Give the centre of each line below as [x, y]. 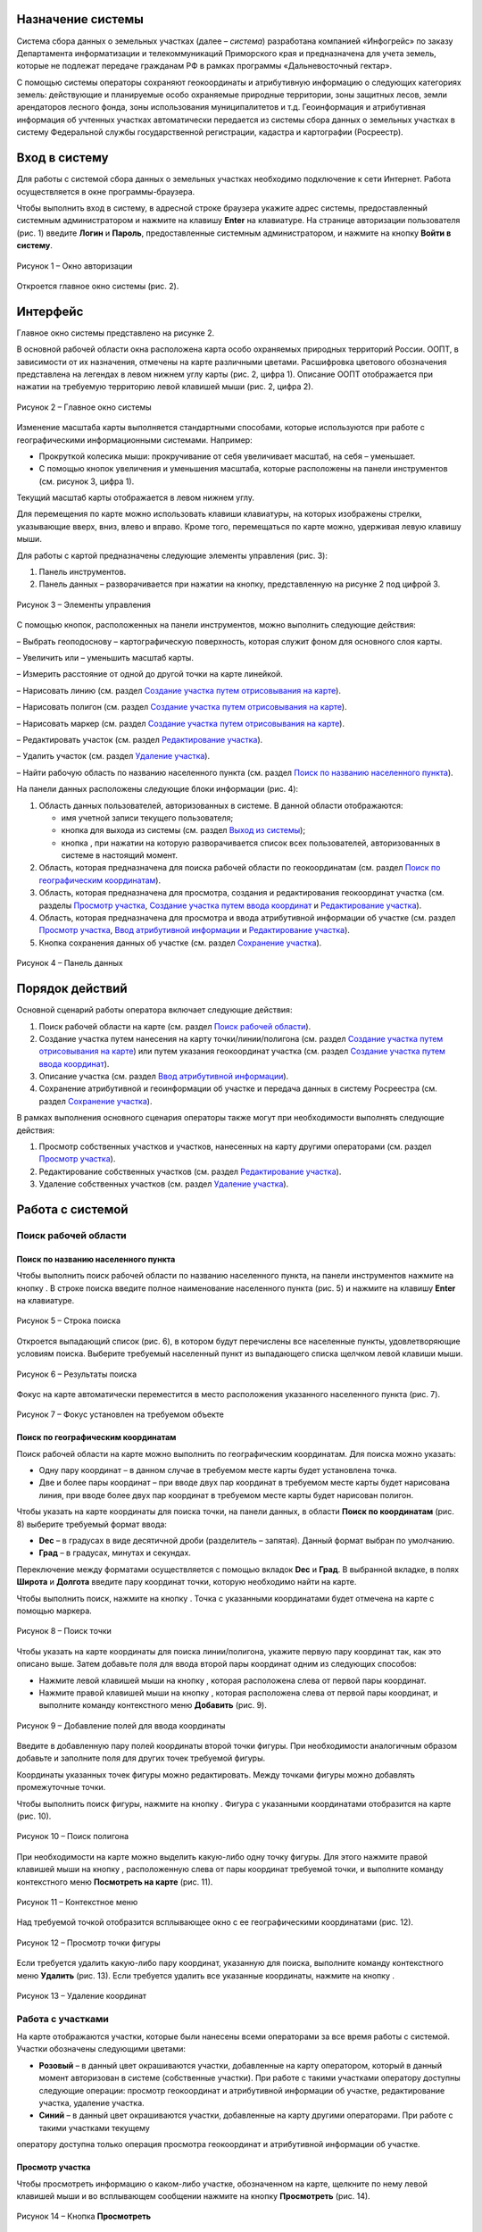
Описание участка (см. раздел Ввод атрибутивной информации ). [164, 1077]
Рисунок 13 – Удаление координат [82, 1995]
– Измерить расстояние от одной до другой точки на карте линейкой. [150, 674]
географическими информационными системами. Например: [135, 440]
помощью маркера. [54, 1611]
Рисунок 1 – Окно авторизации [75, 266]
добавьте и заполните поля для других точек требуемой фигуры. [141, 1758]
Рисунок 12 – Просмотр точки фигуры [88, 1943]
